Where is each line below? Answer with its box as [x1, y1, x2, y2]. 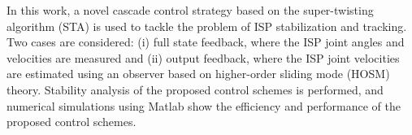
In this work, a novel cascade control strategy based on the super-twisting [7, 2, 374, 18]
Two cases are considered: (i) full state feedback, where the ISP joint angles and [7, 33, 405, 50]
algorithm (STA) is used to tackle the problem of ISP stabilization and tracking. [7, 17, 407, 34]
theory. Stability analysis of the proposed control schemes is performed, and [7, 81, 384, 98]
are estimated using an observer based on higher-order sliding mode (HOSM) [7, 65, 390, 82]
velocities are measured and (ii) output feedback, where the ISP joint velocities [7, 49, 400, 66]
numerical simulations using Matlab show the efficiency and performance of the [7, 97, 401, 114]
